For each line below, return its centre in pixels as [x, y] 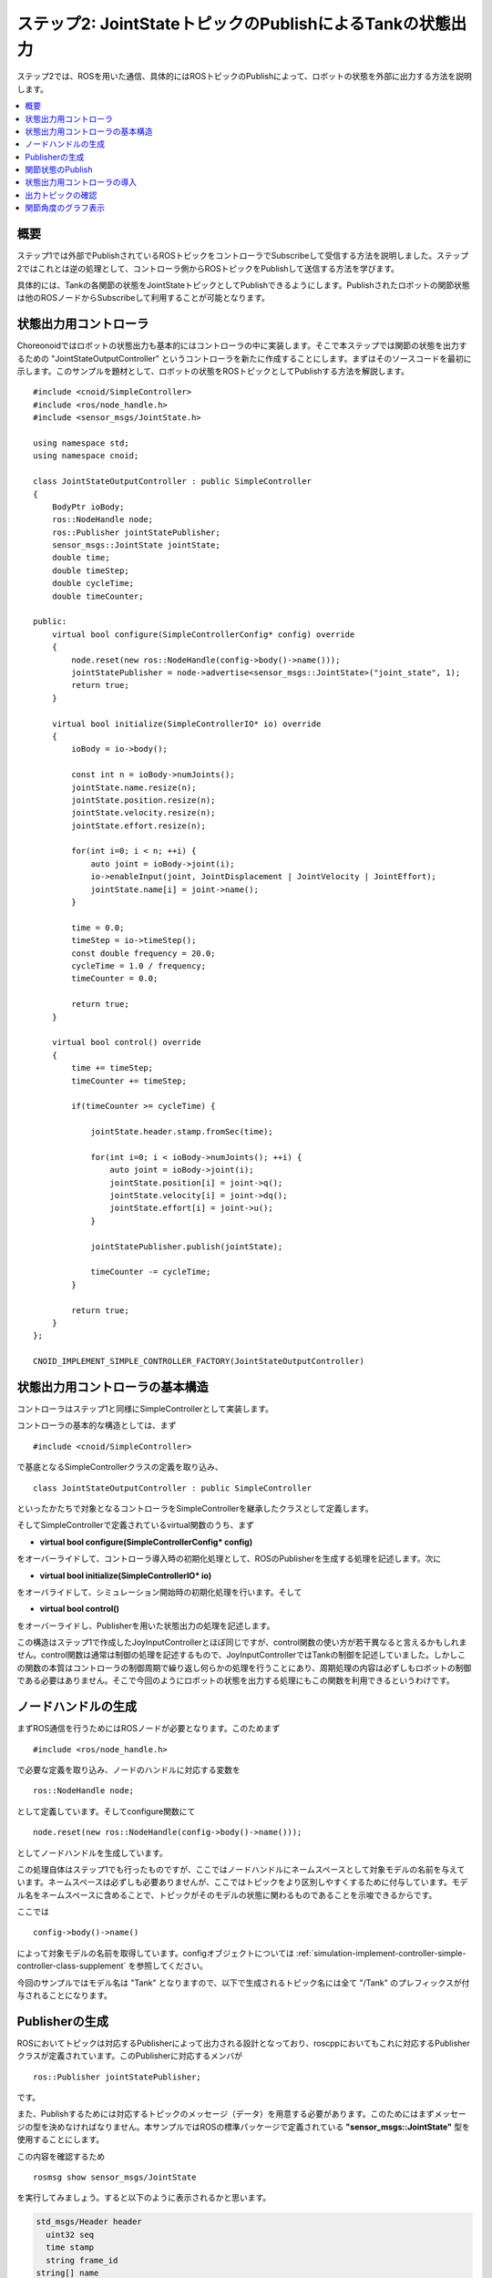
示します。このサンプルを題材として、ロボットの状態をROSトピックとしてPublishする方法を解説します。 [213, 371]
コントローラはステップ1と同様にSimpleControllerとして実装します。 [145, 1409]
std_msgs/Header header [89, 2222]
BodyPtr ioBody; [88, 507]
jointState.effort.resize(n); [139, 826]
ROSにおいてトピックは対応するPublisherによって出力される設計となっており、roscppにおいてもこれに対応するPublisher [244, 2043]
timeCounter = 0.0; [115, 979]
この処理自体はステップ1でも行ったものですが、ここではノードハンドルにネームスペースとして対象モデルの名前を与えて [241, 1869]
